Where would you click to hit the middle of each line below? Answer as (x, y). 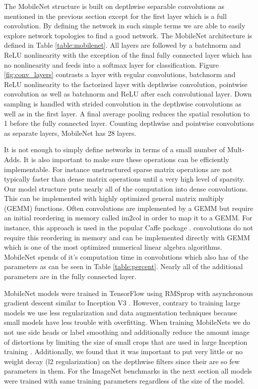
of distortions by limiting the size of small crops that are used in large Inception (126, 341)
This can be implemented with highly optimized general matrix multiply (114, 198)
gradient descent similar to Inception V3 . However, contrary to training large (122, 303)
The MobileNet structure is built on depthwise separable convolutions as (114, 6)
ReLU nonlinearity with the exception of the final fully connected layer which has (128, 54)
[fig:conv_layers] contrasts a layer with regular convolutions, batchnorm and (120, 74)
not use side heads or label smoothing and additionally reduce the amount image (127, 332)
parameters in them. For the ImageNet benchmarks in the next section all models (128, 371)
